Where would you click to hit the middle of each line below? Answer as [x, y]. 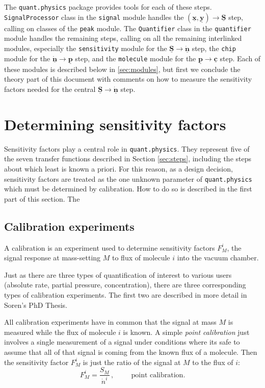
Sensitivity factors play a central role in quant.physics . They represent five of [127, 148]
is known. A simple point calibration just [186, 332]
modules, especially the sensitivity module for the [86, 48]
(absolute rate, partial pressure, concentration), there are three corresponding [125, 285]
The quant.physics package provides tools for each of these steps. [108, 7]
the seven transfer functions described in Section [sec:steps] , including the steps [128, 159]
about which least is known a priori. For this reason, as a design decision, [118, 168]
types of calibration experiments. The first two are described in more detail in [126, 294]
